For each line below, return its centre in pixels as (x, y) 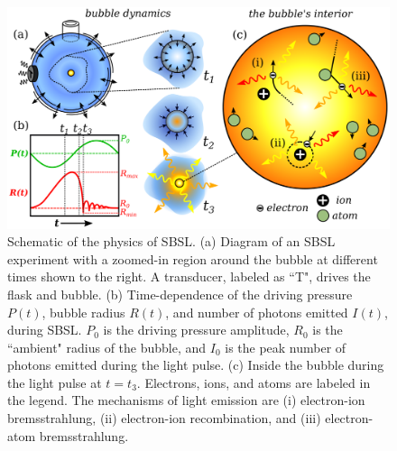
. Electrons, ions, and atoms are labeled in (254, 382)
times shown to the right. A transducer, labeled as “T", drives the (189, 276)
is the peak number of (286, 347)
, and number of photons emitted (257, 312)
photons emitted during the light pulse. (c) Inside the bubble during (196, 365)
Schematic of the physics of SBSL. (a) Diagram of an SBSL (171, 241)
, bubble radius (83, 312)
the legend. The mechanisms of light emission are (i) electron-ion (186, 400)
